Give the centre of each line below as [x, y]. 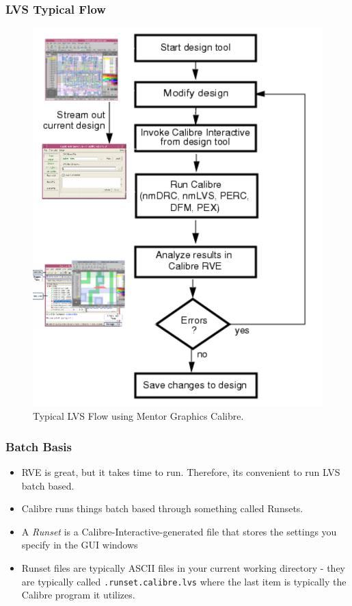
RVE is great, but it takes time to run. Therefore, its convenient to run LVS [181, 472]
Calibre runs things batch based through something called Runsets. [162, 508]
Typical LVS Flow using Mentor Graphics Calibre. [138, 416]
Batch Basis [39, 446]
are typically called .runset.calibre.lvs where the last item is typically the [184, 581]
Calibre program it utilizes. [78, 595]
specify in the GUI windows [80, 545]
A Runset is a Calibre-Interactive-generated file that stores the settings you [179, 531]
